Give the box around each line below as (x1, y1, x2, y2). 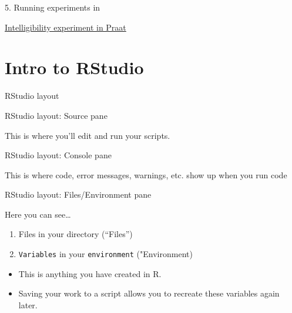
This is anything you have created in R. (18, 267, 162, 279)
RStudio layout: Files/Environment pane (5, 188, 152, 201)
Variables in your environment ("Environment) (18, 248, 193, 260)
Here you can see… (5, 208, 71, 220)
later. (18, 298, 38, 311)
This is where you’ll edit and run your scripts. (5, 129, 170, 141)
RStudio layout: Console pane (5, 149, 112, 161)
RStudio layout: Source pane (5, 109, 108, 121)
